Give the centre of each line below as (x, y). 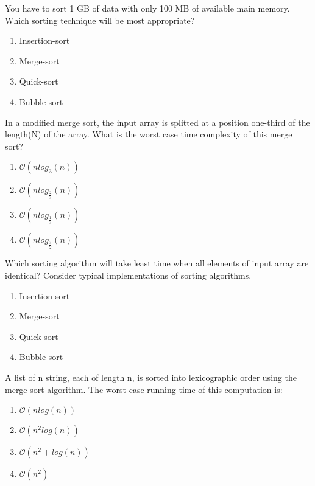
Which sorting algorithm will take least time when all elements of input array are (157, 263)
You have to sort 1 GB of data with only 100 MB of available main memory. (147, 8)
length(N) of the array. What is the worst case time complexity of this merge (149, 134)
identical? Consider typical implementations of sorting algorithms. (128, 275)
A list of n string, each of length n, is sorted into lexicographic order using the (151, 377)
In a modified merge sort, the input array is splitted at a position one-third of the (157, 122)
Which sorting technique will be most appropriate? (100, 20)
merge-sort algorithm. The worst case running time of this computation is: (144, 389)
